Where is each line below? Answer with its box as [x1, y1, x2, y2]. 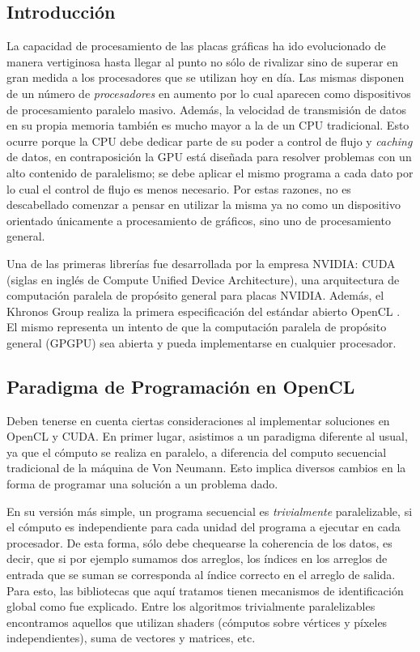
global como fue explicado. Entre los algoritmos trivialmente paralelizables [6, 598, 375, 615]
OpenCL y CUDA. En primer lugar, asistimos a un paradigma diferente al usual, [6, 428, 408, 445]
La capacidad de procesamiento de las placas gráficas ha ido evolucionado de [6, 37, 386, 54]
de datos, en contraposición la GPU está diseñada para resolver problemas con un [6, 148, 412, 165]
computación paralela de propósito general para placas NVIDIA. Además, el [6, 287, 384, 304]
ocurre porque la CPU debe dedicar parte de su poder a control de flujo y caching [6, 132, 413, 149]
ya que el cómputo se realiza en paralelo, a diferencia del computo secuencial [6, 443, 387, 460]
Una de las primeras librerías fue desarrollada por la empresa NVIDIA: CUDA [6, 254, 396, 271]
